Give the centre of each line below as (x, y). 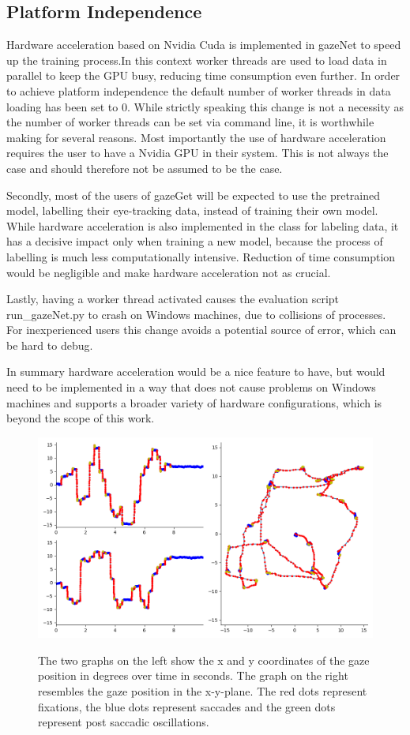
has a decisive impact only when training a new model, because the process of (195, 241)
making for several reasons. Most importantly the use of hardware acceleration (196, 137)
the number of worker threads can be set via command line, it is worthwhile (190, 122)
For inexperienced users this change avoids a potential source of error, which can (201, 330)
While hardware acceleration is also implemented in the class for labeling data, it (203, 225)
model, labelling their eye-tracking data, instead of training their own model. (192, 210)
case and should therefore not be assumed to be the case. (145, 168)
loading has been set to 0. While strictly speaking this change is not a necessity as (205, 106)
